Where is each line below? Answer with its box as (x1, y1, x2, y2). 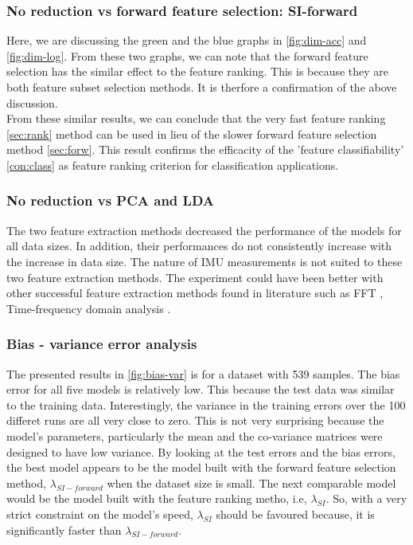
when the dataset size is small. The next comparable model (107, 474, 396, 491)
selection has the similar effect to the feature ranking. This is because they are (6, 63, 389, 80)
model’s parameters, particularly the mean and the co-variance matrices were (6, 427, 383, 444)
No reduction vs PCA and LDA (6, 190, 215, 210)
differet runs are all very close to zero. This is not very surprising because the (6, 412, 384, 429)
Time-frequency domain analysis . (6, 300, 171, 316)
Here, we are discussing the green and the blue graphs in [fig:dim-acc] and (6, 32, 367, 49)
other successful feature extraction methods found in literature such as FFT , (6, 284, 384, 301)
